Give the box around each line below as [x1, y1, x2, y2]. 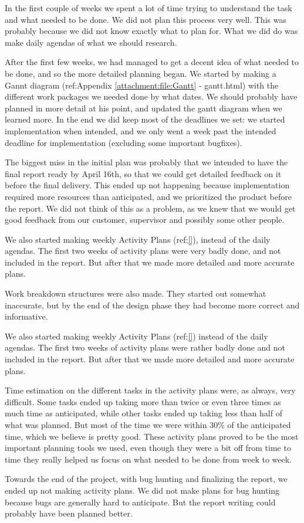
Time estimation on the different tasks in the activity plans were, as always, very [5, 384, 296, 396]
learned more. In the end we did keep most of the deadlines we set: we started [5, 113, 285, 125]
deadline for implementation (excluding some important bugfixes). [5, 136, 242, 148]
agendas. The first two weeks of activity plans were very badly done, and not [5, 244, 281, 257]
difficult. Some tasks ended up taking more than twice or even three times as [5, 395, 281, 407]
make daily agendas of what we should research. [5, 36, 177, 48]
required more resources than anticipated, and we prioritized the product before [5, 190, 292, 202]
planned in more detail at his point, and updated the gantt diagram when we [5, 101, 282, 114]
